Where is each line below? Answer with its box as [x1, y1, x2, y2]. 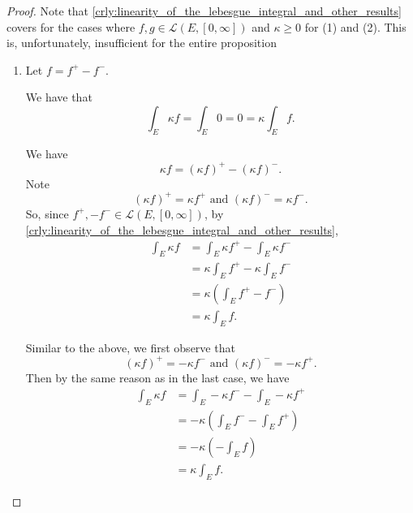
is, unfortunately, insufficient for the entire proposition [6, 34, 277, 51]
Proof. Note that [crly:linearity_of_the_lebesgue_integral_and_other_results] [6, 2, 402, 19]
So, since [25, 205, 69, 222]
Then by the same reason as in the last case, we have [25, 369, 290, 386]
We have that [25, 88, 92, 106]
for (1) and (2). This [304, 18, 407, 35]
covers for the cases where [6, 18, 136, 35]
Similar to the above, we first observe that [25, 338, 235, 356]
